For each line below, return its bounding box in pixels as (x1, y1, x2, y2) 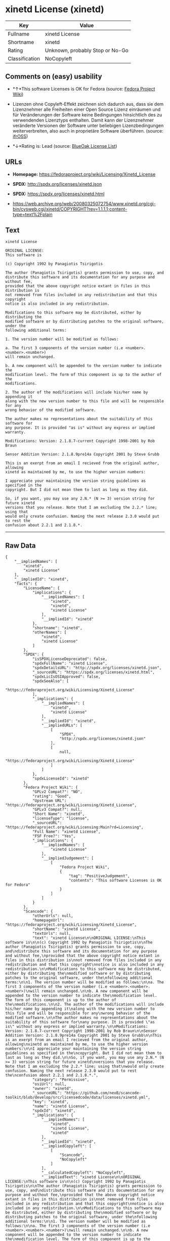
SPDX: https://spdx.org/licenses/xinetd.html (12, 191, 105, 197)
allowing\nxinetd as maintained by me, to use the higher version (5, 1042, 148, 1047)
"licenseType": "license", (32, 816, 90, 821)
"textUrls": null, (32, 931, 71, 936)
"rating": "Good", (32, 794, 71, 799)
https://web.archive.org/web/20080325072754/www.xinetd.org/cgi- (12, 200, 156, 206)
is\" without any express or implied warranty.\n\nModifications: (5, 1024, 148, 1029)
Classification (8, 55, 40, 62)
